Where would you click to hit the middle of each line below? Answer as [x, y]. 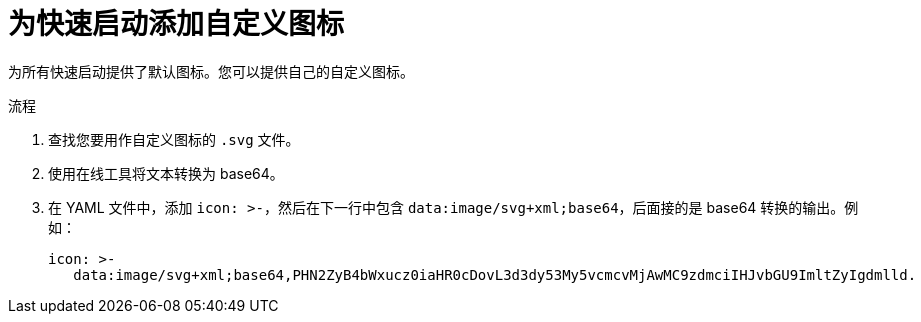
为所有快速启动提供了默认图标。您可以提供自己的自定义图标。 [211, 71]
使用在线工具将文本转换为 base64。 [166, 173]
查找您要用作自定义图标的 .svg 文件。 [174, 139]
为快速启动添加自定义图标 [176, 24]
